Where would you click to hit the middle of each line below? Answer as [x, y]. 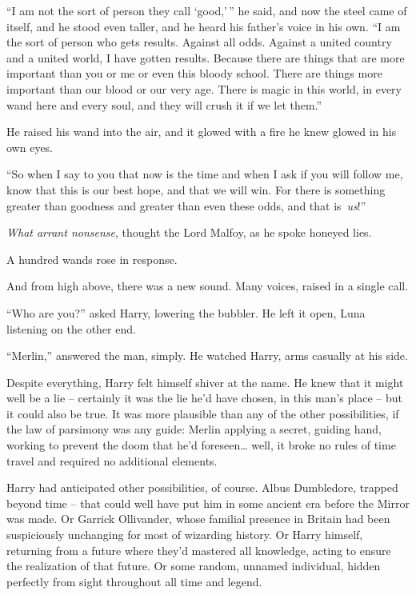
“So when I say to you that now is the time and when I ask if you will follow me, [205, 174]
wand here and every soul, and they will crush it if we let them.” [164, 104]
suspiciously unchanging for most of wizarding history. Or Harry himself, [185, 535]
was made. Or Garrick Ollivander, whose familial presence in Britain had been [198, 519]
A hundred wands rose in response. [92, 259]
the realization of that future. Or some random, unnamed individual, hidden [194, 566]
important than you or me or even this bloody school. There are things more [194, 73]
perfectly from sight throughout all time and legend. [134, 581]
